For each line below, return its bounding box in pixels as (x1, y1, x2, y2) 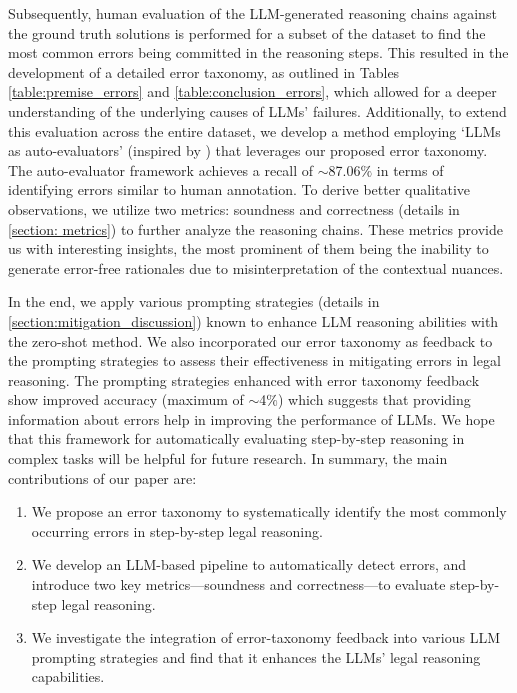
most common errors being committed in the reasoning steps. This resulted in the (8, 42, 509, 63)
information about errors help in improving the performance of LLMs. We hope (8, 408, 495, 429)
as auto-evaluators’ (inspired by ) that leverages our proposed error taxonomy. (8, 140, 488, 161)
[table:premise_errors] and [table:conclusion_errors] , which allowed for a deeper (8, 81, 497, 102)
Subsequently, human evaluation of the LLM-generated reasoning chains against (8, 3, 497, 23)
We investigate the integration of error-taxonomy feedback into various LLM (31, 627, 500, 648)
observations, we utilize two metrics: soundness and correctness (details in (8, 198, 460, 219)
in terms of (376, 159, 444, 180)
